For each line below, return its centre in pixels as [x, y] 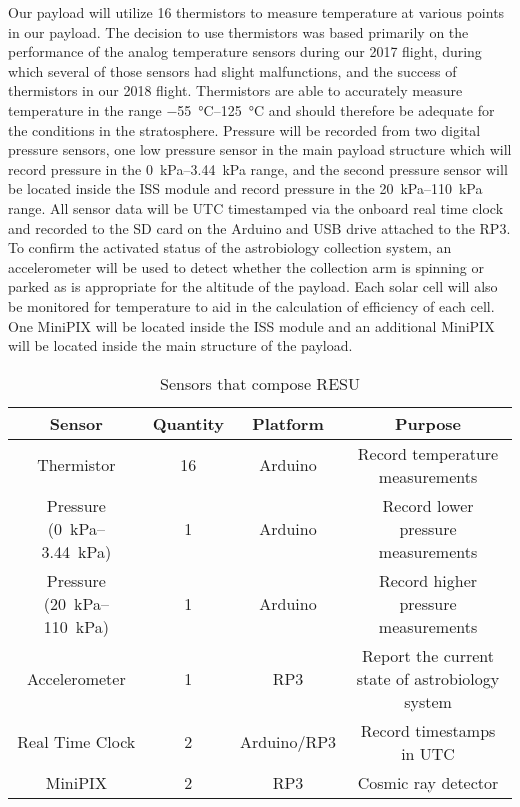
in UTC [428, 753]
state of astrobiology [428, 678]
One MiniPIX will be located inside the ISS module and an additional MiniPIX [251, 325]
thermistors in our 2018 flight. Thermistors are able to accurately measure [235, 90]
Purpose [428, 423]
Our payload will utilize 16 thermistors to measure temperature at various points [256, 12]
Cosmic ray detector [428, 782]
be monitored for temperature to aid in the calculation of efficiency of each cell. [251, 305]
